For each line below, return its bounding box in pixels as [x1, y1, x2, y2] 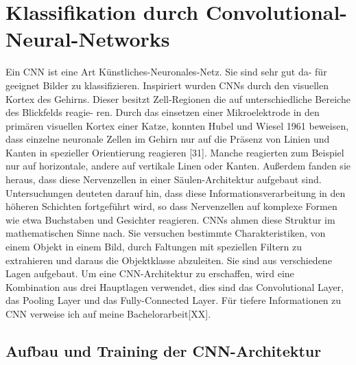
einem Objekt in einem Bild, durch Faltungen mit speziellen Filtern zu [5, 239, 302, 254]
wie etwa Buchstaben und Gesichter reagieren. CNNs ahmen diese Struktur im [5, 212, 335, 226]
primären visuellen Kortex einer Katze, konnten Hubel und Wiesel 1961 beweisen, [5, 118, 349, 132]
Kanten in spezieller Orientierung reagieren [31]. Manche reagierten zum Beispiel [5, 145, 344, 159]
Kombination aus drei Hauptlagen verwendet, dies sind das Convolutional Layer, [5, 279, 344, 294]
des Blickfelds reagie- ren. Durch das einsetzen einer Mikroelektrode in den [5, 105, 320, 119]
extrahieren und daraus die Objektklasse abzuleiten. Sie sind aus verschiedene [5, 252, 332, 267]
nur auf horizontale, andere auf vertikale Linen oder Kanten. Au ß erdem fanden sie [5, 158, 351, 173]
